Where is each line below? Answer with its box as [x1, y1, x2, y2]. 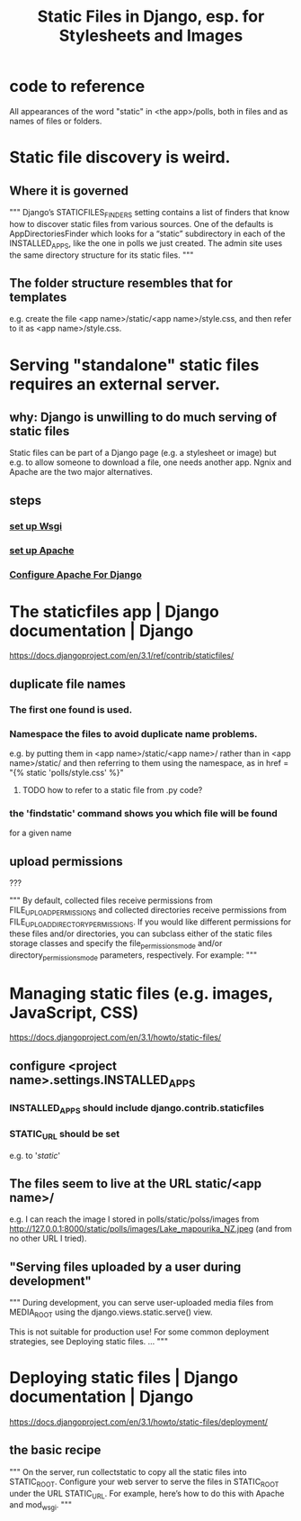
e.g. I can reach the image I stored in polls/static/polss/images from [9, 1214, 260, 1225]
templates [9, 289, 67, 305]
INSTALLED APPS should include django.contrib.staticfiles [9, 1101, 265, 1116]
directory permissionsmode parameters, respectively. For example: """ [9, 949, 258, 962]
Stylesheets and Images [58, 25, 243, 46]
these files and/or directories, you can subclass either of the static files [9, 928, 272, 939]
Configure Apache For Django [9, 568, 142, 580]
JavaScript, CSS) [9, 1002, 139, 1023]
